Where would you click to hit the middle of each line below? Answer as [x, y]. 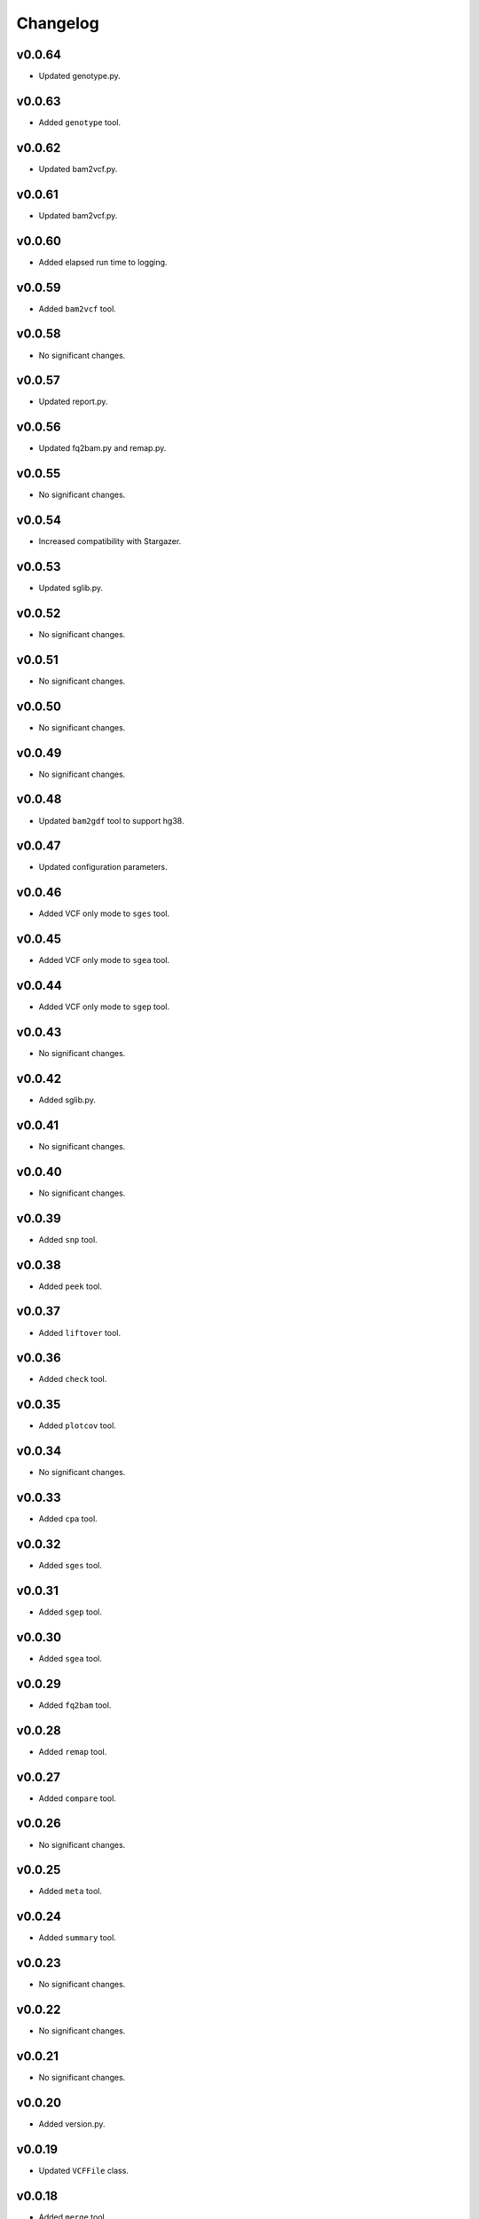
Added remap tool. [73, 1751]
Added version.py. [72, 2124]
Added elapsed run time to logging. [103, 262]
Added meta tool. [70, 1891]
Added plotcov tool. [78, 1425]
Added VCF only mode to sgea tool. [104, 960]
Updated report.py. [73, 402]
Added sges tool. [70, 1566]
